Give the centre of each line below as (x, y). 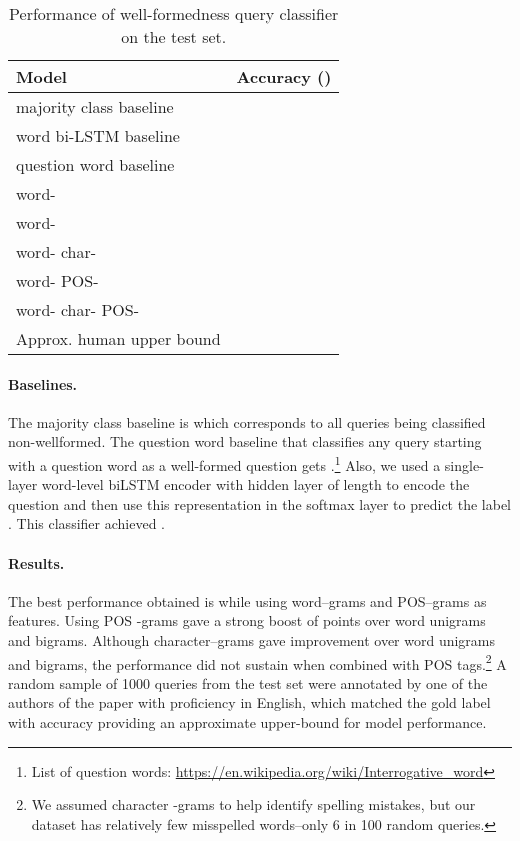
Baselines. (43, 383)
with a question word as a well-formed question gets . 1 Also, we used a (224, 463)
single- (464, 464)
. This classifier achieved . (86, 523)
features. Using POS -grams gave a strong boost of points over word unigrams (247, 620)
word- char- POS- (77, 309)
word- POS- (57, 280)
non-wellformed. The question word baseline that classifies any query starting (245, 441)
